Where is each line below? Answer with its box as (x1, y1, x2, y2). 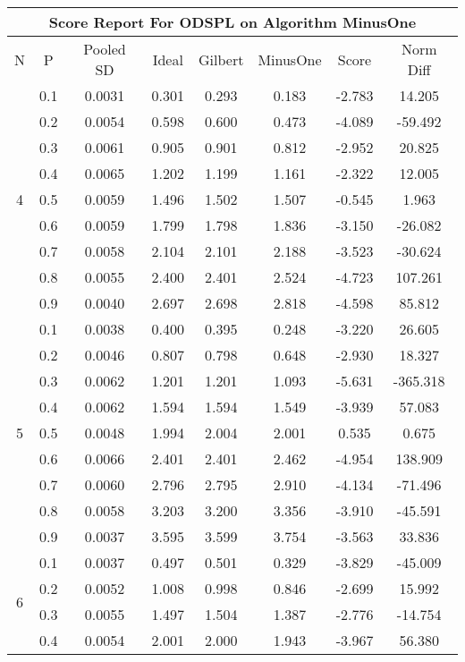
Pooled (83, 38, 126, 59)
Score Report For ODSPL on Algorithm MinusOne (48, 12, 417, 32)
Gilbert (199, 48, 244, 70)
